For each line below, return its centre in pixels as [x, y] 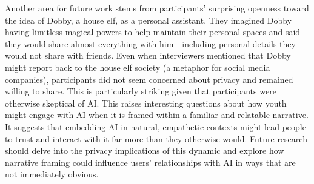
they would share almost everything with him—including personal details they [150, 43]
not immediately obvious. [52, 174]
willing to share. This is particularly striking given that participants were [141, 91]
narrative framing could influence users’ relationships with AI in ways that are [150, 162]
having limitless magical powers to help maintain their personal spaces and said [153, 32]
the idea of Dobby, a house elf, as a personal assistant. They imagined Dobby [149, 20]
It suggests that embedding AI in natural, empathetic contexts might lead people [155, 126]
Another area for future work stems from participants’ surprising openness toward [157, 8]
